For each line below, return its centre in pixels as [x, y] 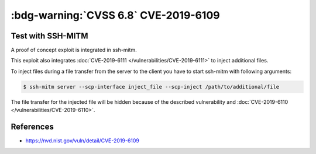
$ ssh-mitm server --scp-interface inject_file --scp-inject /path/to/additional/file [151, 87]
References [32, 127]
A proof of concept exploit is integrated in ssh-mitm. [74, 50]
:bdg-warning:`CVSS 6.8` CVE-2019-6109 [115, 15]
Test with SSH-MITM [49, 36]
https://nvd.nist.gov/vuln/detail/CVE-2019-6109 [83, 141]
